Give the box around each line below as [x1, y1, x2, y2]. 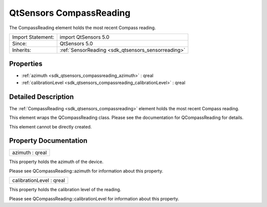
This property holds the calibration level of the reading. [9, 187, 121, 193]
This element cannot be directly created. [9, 124, 92, 129]
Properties [9, 60, 43, 68]
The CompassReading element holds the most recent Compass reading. [9, 25, 156, 31]
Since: [12, 40, 27, 47]
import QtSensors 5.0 [59, 34, 110, 41]
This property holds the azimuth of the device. [9, 159, 104, 165]
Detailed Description [9, 92, 74, 101]
